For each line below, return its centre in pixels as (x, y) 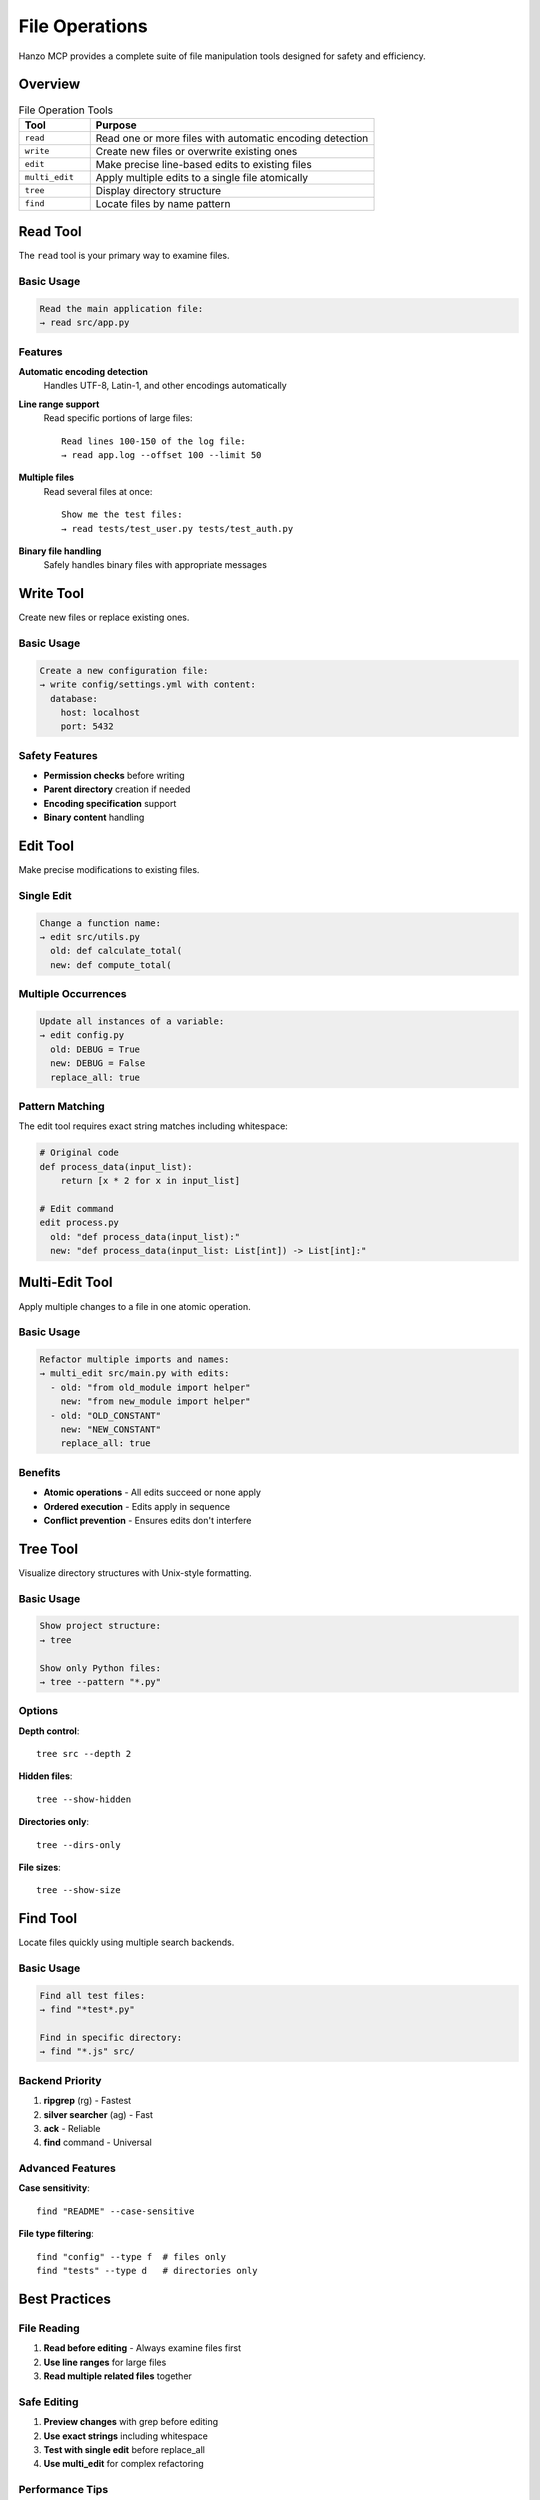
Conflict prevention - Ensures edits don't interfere (147, 1520)
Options (38, 1711)
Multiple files (46, 477)
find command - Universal (97, 2142)
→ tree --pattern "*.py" (100, 1681)
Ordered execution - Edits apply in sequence (136, 1506)
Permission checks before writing (114, 776)
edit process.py (79, 1223)
